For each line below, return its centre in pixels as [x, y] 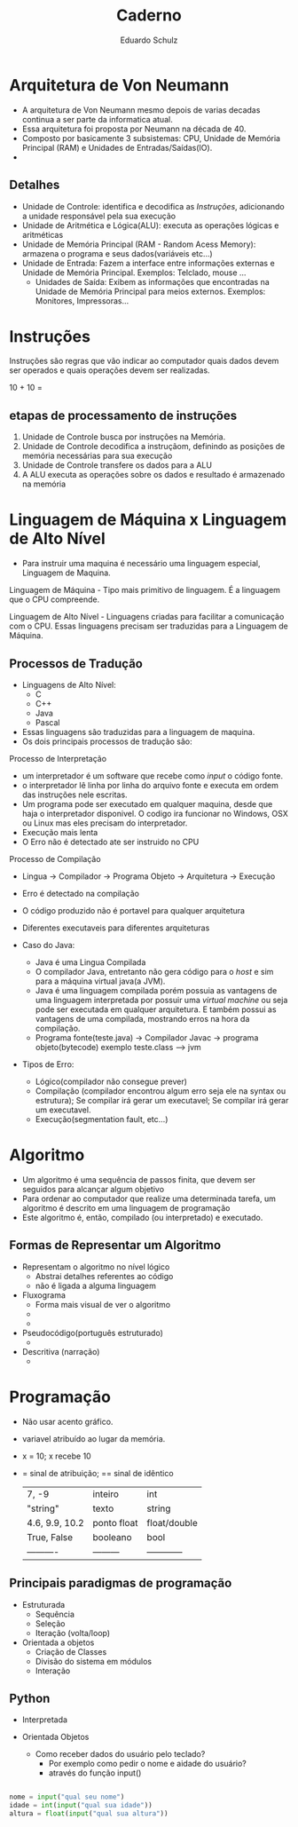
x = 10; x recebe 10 [56, 1456]
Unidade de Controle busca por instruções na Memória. [124, 437]
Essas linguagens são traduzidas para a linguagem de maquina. [138, 732]
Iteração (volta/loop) [73, 1633]
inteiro [106, 1494]
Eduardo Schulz [149, 40]
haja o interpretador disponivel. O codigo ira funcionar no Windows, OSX [155, 814]
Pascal [47, 723]
